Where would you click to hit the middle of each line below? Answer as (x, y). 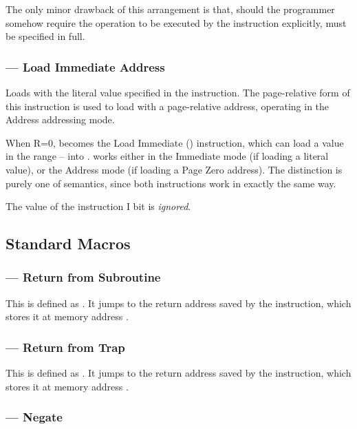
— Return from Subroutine (83, 277)
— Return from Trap (65, 347)
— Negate (34, 417)
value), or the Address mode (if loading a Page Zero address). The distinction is (174, 169)
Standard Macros (68, 243)
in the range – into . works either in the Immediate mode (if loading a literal (167, 156)
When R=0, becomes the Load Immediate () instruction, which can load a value (175, 142)
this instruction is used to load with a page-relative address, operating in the (167, 106)
